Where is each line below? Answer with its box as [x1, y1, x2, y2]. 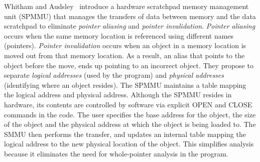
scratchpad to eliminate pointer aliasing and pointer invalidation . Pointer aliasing [4, 21, 255, 31]
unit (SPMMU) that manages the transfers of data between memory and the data [4, 11, 256, 21]
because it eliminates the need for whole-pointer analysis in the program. [4, 148, 228, 158]
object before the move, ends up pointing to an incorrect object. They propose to [4, 60, 253, 70]
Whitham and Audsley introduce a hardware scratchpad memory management [4, 1, 249, 11]
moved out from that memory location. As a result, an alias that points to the [4, 50, 245, 60]
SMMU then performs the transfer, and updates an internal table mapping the [4, 128, 246, 139]
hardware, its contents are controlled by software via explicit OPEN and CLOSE [4, 99, 252, 109]
